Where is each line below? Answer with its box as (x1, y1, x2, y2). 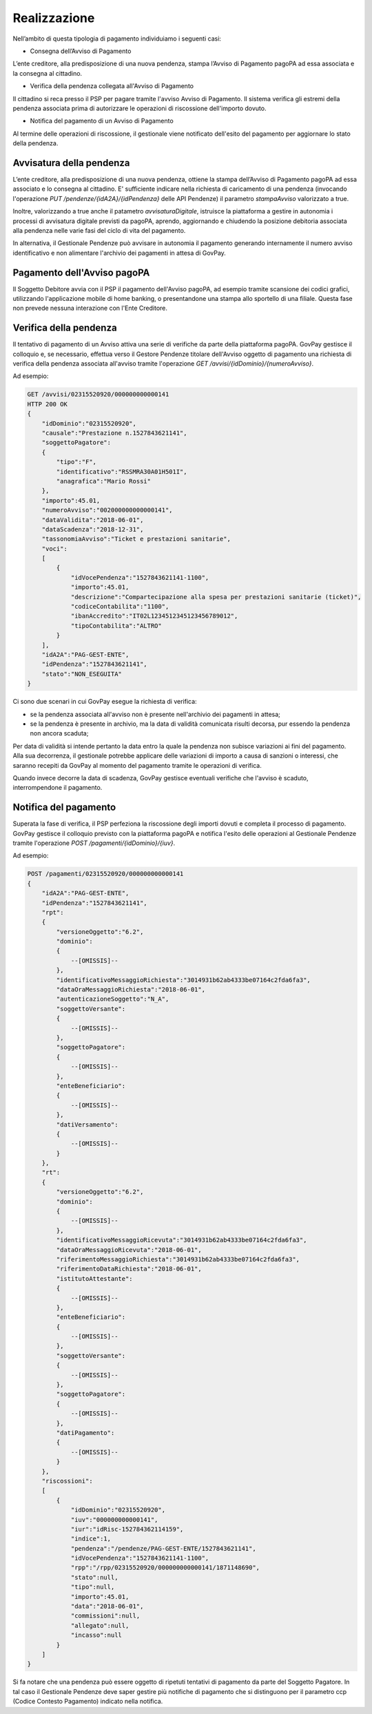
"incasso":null (70, 1631, 122, 1639)
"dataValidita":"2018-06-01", (41, 516, 144, 523)
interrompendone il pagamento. (12, 784, 103, 792)
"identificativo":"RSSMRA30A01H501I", (56, 468, 187, 475)
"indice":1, (70, 1535, 112, 1543)
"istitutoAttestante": (56, 1275, 134, 1282)
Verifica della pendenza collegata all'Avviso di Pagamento (30, 82, 194, 90)
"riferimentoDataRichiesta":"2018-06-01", (56, 1265, 203, 1273)
